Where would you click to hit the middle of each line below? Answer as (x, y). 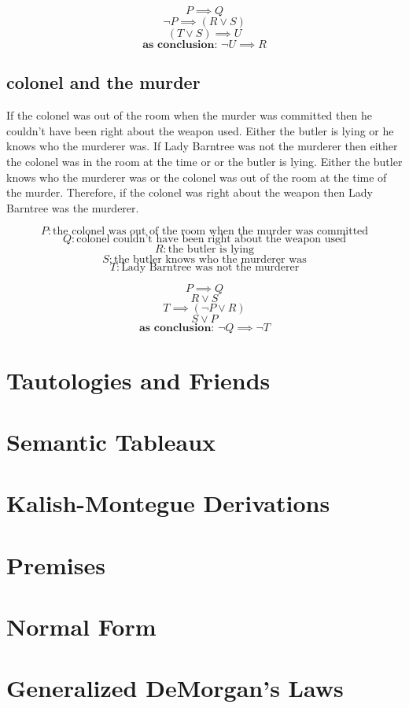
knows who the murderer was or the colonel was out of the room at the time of (197, 177)
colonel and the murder (103, 82)
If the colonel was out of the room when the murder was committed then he (189, 115)
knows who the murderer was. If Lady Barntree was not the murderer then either (202, 146)
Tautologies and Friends (138, 380)
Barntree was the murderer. (73, 207)
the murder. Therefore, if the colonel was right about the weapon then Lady (190, 192)
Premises (56, 564)
